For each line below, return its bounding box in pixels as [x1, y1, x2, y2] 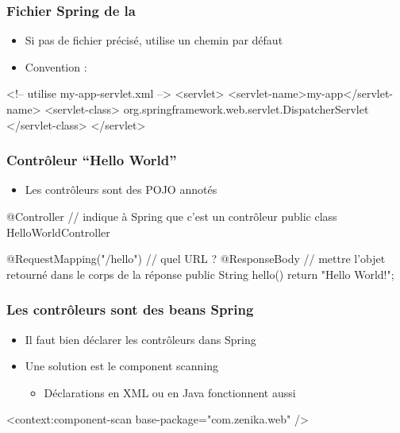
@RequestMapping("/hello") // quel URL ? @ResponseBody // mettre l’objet [6, 250, 386, 267]
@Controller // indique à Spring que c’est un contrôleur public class [6, 208, 337, 224]
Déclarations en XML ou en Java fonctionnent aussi [44, 384, 296, 400]
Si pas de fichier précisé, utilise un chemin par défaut [25, 32, 283, 48]
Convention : [25, 58, 87, 75]
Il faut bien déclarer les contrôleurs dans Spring [25, 331, 256, 347]
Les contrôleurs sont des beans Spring [6, 300, 254, 319]
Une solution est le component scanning [25, 358, 219, 374]
